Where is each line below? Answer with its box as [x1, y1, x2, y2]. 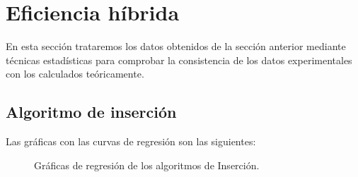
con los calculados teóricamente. [6, 66, 144, 81]
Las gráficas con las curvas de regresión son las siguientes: [6, 134, 256, 149]
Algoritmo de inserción [6, 101, 177, 123]
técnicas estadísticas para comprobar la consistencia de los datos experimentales [6, 52, 352, 67]
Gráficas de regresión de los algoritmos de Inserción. [34, 157, 260, 172]
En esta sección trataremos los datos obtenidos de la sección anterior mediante [6, 39, 346, 54]
